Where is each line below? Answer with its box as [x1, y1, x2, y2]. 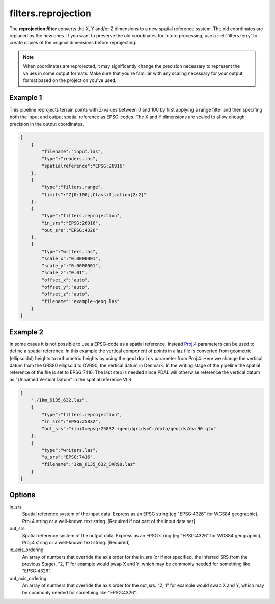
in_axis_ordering [9, 546, 44, 553]
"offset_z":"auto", [41, 291, 90, 297]
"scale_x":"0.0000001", [41, 256, 101, 262]
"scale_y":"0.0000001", [41, 263, 101, 268]
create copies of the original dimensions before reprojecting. [9, 40, 137, 46]
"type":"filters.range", [41, 184, 104, 190]
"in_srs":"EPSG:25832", [41, 419, 101, 425]
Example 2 [9, 327, 43, 336]
